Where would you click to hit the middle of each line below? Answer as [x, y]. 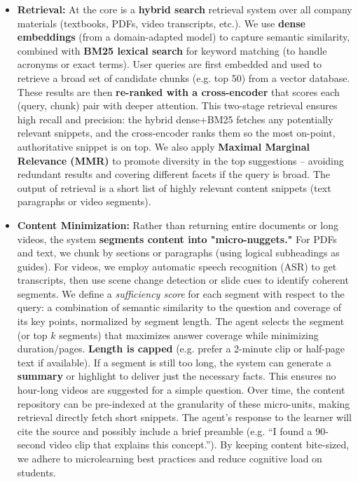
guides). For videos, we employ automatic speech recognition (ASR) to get [177, 266]
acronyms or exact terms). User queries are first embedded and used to [170, 64]
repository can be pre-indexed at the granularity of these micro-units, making [184, 403]
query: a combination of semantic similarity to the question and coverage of [179, 307]
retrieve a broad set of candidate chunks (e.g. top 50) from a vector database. [184, 77]
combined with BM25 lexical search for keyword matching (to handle [172, 50]
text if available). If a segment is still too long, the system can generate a [174, 362]
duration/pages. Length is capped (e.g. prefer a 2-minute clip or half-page [181, 349]
